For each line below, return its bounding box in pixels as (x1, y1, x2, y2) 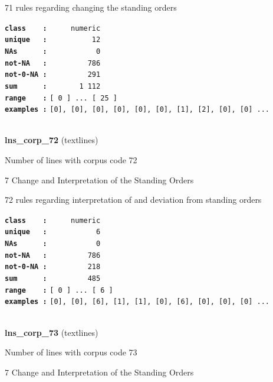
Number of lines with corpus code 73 (5, 346, 137, 358)
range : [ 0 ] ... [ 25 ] (5, 93, 117, 102)
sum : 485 (5, 274, 101, 283)
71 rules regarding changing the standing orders (5, 1, 177, 13)
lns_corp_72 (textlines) (5, 134, 98, 146)
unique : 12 (5, 35, 101, 44)
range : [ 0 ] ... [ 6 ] (5, 286, 113, 294)
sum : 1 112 (5, 82, 101, 90)
